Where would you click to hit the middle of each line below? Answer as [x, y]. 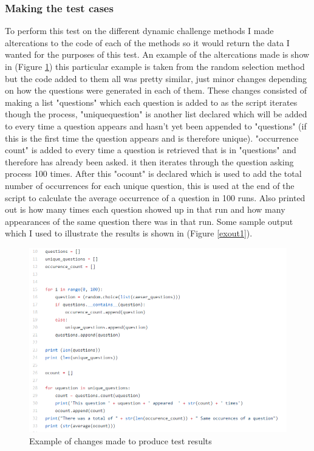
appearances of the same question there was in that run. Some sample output [149, 221]
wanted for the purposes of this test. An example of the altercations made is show [157, 54]
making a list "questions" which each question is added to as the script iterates [151, 102]
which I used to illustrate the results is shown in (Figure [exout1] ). [129, 233]
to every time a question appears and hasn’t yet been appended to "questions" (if [156, 126]
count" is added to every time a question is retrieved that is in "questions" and [151, 150]
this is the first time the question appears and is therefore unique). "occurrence [152, 138]
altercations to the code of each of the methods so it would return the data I [147, 42]
